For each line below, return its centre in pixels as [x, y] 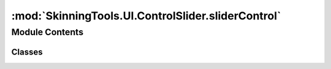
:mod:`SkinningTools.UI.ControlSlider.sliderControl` [146, 16]
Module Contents [48, 32]
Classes [27, 52]
